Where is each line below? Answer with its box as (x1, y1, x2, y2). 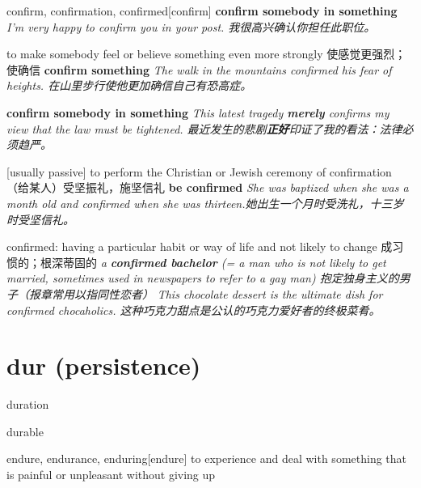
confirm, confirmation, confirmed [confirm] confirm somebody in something (6, 2, 398, 19)
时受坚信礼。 (6, 210, 74, 227)
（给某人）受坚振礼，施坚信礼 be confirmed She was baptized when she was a (6, 179, 409, 196)
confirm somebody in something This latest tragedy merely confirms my (6, 104, 389, 121)
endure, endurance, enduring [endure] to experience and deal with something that (6, 450, 407, 467)
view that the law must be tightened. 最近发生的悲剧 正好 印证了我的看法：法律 (6, 120, 402, 137)
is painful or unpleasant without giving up (6, 466, 216, 482)
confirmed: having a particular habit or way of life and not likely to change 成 (6, 238, 393, 255)
